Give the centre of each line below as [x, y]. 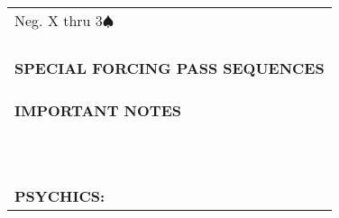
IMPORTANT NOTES [98, 110]
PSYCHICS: [60, 196]
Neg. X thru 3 [59, 20]
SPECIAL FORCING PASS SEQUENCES [169, 68]
